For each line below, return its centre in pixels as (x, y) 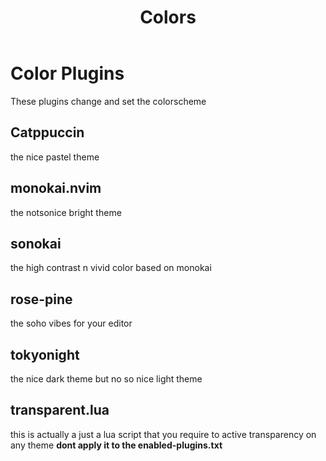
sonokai (36, 243)
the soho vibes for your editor (71, 323)
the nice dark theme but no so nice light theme (106, 379)
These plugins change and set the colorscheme (108, 101)
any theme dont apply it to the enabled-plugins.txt (116, 445)
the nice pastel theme (55, 157)
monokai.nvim (56, 188)
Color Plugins (67, 73)
